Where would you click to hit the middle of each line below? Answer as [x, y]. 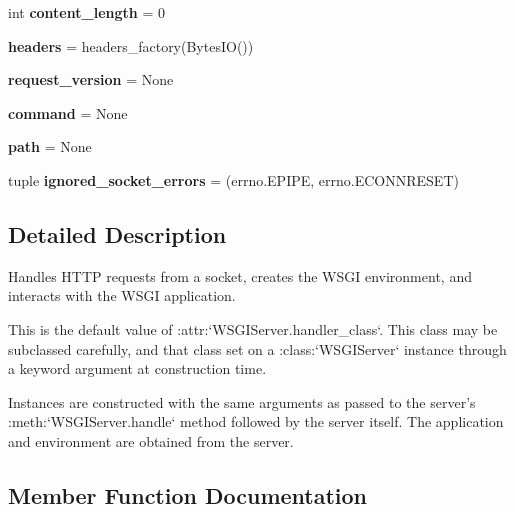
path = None [50, 146]
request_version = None [91, 79]
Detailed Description [117, 233]
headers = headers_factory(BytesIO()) [131, 45]
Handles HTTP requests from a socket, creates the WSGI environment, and [240, 275]
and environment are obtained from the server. [151, 440]
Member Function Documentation [188, 494]
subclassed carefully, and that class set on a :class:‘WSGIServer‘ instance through [257, 348]
